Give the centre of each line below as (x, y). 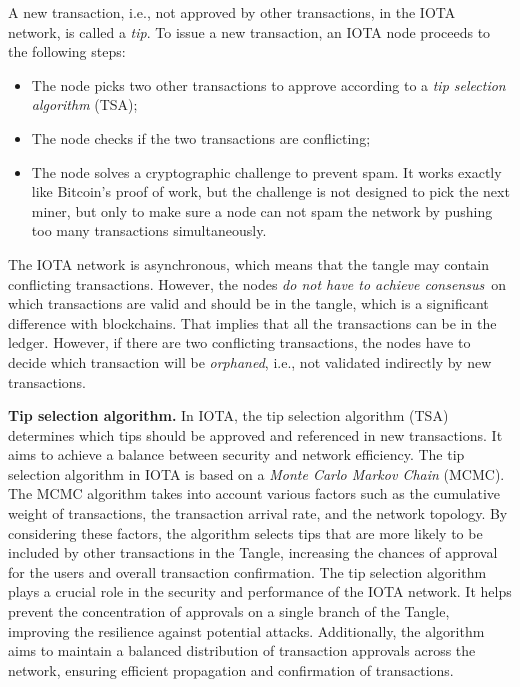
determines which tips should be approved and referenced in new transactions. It (255, 434)
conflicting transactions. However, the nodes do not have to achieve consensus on (257, 283)
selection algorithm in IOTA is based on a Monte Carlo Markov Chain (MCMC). (256, 473)
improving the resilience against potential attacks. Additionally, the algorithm (246, 630)
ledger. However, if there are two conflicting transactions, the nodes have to (239, 342)
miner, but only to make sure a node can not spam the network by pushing (262, 210)
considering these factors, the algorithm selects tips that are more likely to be (245, 532)
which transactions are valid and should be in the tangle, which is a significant (248, 303)
